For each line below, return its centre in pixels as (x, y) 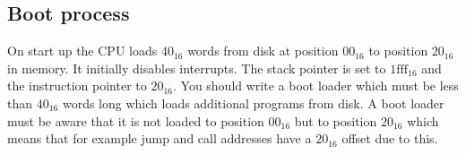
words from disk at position (263, 51)
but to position (336, 120)
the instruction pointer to (77, 86)
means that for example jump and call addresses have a (160, 138)
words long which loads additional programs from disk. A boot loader (253, 103)
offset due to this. (390, 138)
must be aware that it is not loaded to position (136, 120)
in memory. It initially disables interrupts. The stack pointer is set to (197, 68)
